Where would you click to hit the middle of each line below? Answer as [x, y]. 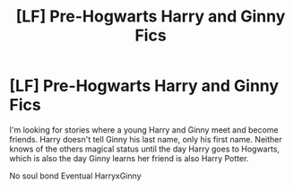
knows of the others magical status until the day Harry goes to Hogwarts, [145, 149]
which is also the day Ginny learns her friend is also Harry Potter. [129, 158]
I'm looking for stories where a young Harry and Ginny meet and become [144, 130]
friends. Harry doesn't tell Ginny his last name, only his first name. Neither [146, 139]
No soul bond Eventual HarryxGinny [75, 176]
